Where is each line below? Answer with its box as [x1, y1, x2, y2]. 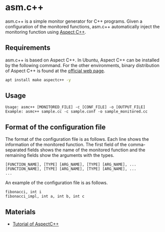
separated [5, 147, 27, 153]
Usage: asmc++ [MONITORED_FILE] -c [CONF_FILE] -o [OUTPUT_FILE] [5, 105, 145, 110]
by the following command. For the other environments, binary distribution [5, 62, 160, 68]
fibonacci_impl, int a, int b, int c [5, 194, 85, 199]
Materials [5, 207, 36, 216]
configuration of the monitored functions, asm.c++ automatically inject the [5, 23, 160, 29]
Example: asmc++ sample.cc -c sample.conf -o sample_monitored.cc [5, 109, 148, 114]
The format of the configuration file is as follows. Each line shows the [5, 136, 149, 142]
